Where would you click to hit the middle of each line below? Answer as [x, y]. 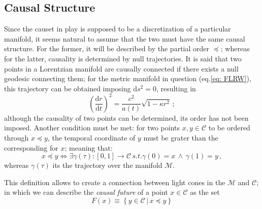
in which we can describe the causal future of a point [86, 192]
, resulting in [176, 88]
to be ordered [229, 128]
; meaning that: [89, 147]
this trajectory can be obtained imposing [68, 88]
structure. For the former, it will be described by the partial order [107, 48]
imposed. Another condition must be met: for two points [92, 128]
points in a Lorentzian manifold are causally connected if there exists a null [121, 68]
